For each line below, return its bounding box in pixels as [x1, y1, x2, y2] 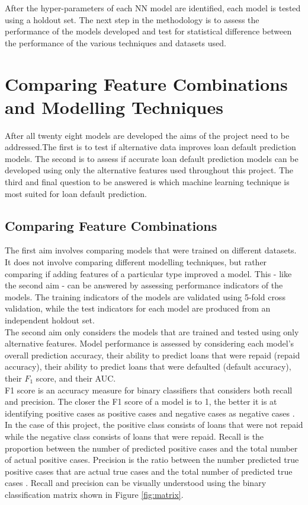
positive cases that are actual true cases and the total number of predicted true [5, 465, 293, 477]
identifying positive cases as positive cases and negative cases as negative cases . [5, 406, 295, 419]
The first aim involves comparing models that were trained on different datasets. [5, 244, 297, 256]
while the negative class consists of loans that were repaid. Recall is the [5, 430, 264, 442]
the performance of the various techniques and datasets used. [5, 36, 226, 49]
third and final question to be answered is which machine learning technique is [5, 176, 290, 188]
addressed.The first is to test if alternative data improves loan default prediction [5, 141, 296, 153]
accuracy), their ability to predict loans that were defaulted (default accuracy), [5, 360, 291, 373]
